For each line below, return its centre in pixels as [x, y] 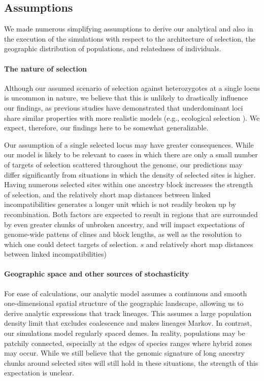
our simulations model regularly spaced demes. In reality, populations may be [125, 333]
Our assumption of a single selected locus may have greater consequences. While [129, 144]
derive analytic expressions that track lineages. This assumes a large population [128, 313]
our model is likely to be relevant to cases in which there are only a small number [131, 154]
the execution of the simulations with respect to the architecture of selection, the [130, 38]
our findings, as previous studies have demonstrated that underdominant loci [124, 107]
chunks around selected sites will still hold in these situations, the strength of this [131, 362]
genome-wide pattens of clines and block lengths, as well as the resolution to [123, 234]
